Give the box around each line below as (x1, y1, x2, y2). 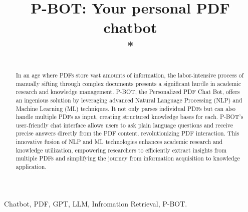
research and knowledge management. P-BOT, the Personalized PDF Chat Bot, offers (16, 87, 240, 96)
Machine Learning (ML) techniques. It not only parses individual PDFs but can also (16, 104, 236, 112)
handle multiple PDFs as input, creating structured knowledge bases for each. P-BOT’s (16, 112, 243, 121)
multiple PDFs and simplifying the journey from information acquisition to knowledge (16, 154, 240, 162)
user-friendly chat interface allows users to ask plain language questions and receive (16, 120, 233, 129)
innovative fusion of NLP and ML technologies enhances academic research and (16, 137, 223, 146)
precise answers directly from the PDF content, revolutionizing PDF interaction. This (16, 129, 239, 137)
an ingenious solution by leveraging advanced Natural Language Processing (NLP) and (16, 95, 242, 104)
